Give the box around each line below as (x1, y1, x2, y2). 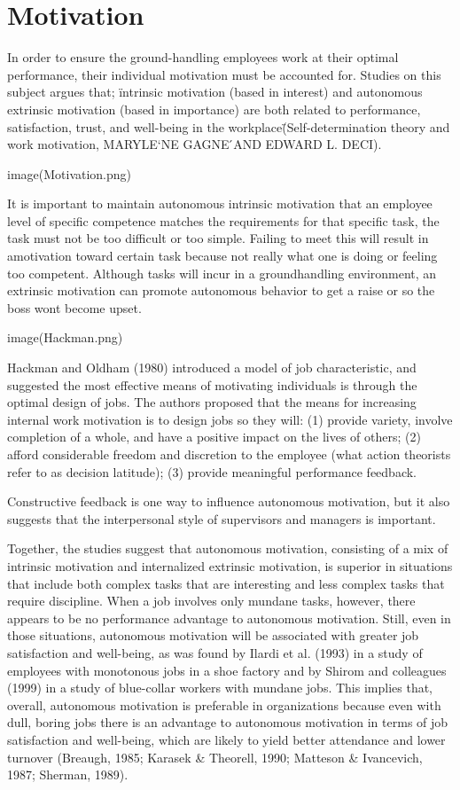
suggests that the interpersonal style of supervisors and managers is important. (7, 509, 436, 528)
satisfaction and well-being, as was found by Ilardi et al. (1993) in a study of (7, 643, 423, 661)
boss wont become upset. (7, 298, 142, 317)
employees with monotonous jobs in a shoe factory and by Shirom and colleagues (7, 661, 447, 679)
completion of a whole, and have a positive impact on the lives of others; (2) (7, 427, 421, 446)
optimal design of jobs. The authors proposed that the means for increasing (7, 393, 417, 411)
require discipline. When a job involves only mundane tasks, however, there (7, 591, 416, 610)
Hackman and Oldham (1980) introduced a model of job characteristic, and (7, 358, 417, 377)
